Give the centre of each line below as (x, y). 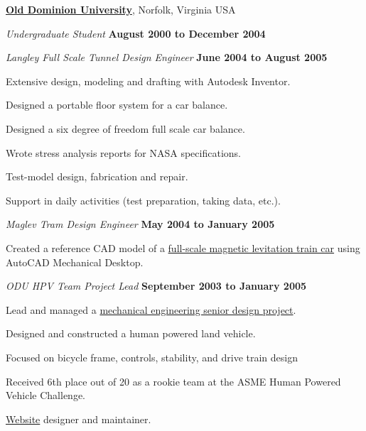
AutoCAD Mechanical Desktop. (75, 262)
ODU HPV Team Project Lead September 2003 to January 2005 (156, 286)
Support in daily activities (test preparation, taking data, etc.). (143, 200)
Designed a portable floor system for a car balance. (117, 105)
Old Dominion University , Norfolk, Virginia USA (121, 9)
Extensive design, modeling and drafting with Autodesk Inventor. (148, 81)
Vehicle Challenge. (45, 395)
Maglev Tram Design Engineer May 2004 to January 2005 (140, 224)
